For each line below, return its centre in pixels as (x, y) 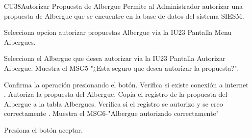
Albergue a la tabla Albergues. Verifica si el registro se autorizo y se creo (113, 103)
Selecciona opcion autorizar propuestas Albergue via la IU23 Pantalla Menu (118, 32)
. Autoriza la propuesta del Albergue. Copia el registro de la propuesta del (116, 94)
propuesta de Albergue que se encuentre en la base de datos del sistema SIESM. (124, 15)
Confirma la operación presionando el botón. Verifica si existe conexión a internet (126, 84)
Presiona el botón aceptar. (43, 129)
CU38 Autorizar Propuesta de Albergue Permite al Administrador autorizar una (124, 6)
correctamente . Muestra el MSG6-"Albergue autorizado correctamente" (111, 113)
